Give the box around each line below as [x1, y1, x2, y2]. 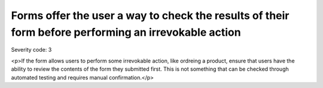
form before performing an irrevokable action [11, 26, 242, 39]
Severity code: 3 [11, 46, 52, 54]
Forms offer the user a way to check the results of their [11, 9, 290, 22]
